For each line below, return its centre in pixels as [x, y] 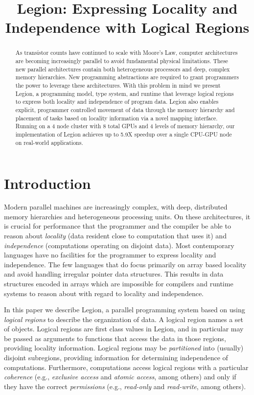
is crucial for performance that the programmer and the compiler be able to [117, 226]
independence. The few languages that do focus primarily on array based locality [125, 264]
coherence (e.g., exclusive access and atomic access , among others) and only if [120, 377]
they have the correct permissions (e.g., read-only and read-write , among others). [125, 386]
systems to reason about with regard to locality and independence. [104, 293]
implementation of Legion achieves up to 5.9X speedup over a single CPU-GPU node [124, 134]
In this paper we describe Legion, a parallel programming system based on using [125, 310]
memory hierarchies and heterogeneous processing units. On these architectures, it [127, 216]
